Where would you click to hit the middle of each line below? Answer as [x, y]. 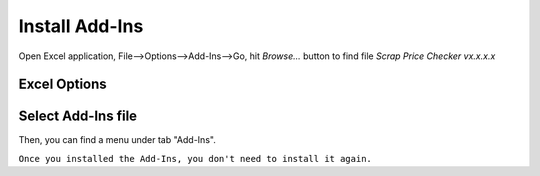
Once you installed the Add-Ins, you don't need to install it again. [195, 158]
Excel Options [62, 84]
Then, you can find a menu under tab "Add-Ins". [117, 140]
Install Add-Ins [81, 26]
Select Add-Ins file [78, 116]
